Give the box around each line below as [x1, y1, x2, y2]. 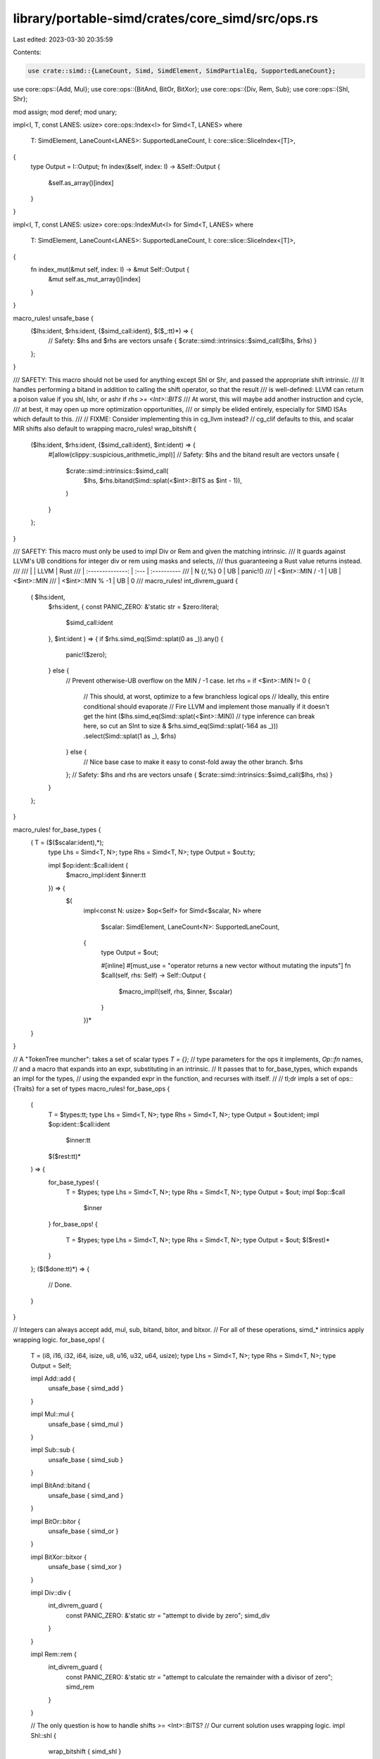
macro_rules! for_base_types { [13, 825, 101, 834]
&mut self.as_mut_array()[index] [48, 275, 141, 284]
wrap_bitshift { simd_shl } [48, 1747, 122, 1755]
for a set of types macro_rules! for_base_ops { [36, 1084, 170, 1093]
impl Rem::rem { [30, 1650, 77, 1658]
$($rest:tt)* [48, 1152, 81, 1160]
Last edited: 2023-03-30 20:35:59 [13, 35, 113, 44]
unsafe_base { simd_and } [48, 1491, 124, 1499]
